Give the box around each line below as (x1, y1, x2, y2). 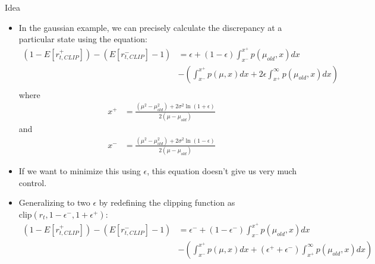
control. (18, 176, 47, 188)
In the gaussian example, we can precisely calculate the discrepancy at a (18, 21, 282, 33)
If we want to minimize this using (18, 165, 141, 177)
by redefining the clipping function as (99, 196, 235, 209)
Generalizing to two (18, 196, 90, 209)
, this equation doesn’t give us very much (147, 165, 297, 177)
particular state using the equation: (18, 33, 147, 45)
